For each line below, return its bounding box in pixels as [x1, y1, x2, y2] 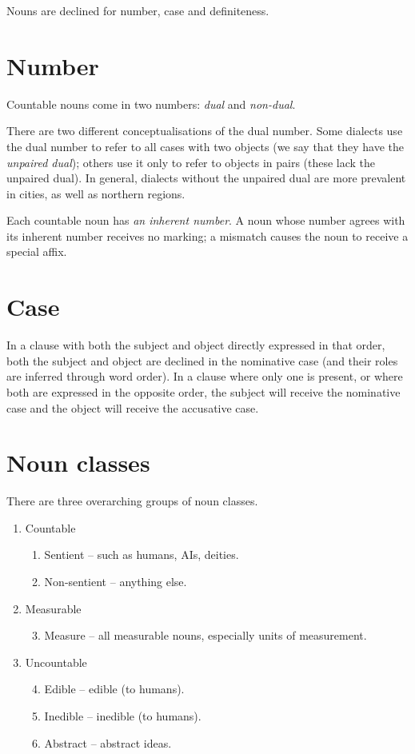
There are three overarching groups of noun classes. [6, 493, 258, 509]
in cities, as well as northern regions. [6, 185, 186, 201]
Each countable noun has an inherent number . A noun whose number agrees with [6, 212, 405, 229]
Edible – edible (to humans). [44, 680, 185, 697]
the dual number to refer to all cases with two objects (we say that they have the [6, 138, 404, 154]
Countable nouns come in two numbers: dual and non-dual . [6, 95, 296, 112]
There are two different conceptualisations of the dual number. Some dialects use [6, 122, 403, 139]
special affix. [6, 243, 67, 260]
